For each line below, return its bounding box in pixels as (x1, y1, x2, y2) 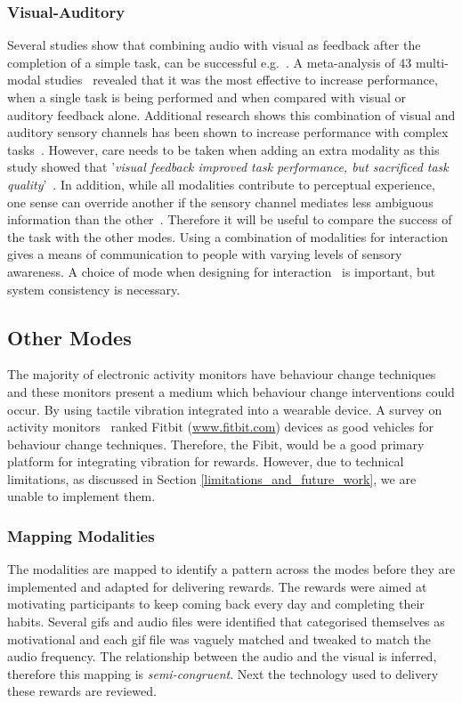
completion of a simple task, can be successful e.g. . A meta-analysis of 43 (7, 53, 412, 71)
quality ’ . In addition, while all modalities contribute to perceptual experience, (7, 174, 435, 193)
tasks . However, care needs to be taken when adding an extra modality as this (7, 140, 440, 158)
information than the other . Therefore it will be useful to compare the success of (7, 210, 452, 229)
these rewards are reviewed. (7, 682, 157, 700)
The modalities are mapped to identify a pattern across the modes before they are (7, 560, 456, 578)
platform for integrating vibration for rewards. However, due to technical (7, 452, 404, 471)
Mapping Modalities (7, 525, 155, 546)
